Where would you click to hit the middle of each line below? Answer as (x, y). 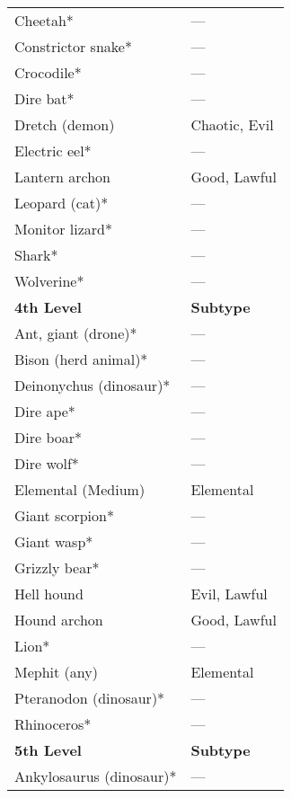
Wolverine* (49, 281)
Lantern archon (62, 177)
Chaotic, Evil (232, 124)
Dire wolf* (47, 463)
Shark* (36, 255)
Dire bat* (44, 98)
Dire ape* (45, 411)
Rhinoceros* (53, 724)
